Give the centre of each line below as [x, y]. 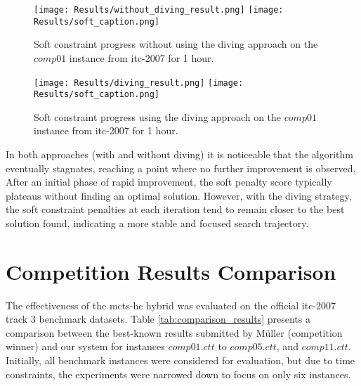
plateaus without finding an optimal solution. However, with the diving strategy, [179, 195]
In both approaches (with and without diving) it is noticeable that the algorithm [179, 154]
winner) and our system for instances [85, 346]
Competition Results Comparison [171, 271]
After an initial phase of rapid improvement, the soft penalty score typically [169, 182]
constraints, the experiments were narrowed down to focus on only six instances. [178, 374]
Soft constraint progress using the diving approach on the [158, 116]
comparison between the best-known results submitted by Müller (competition [174, 332]
